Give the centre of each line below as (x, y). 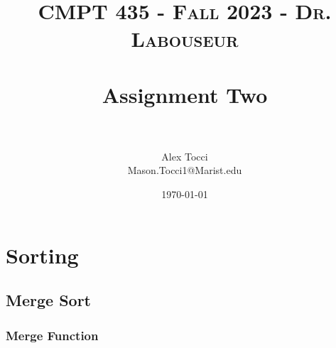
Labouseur (185, 39)
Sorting (42, 255)
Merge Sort (48, 300)
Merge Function (52, 335)
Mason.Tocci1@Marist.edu (185, 170)
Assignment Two (185, 94)
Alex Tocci (185, 156)
